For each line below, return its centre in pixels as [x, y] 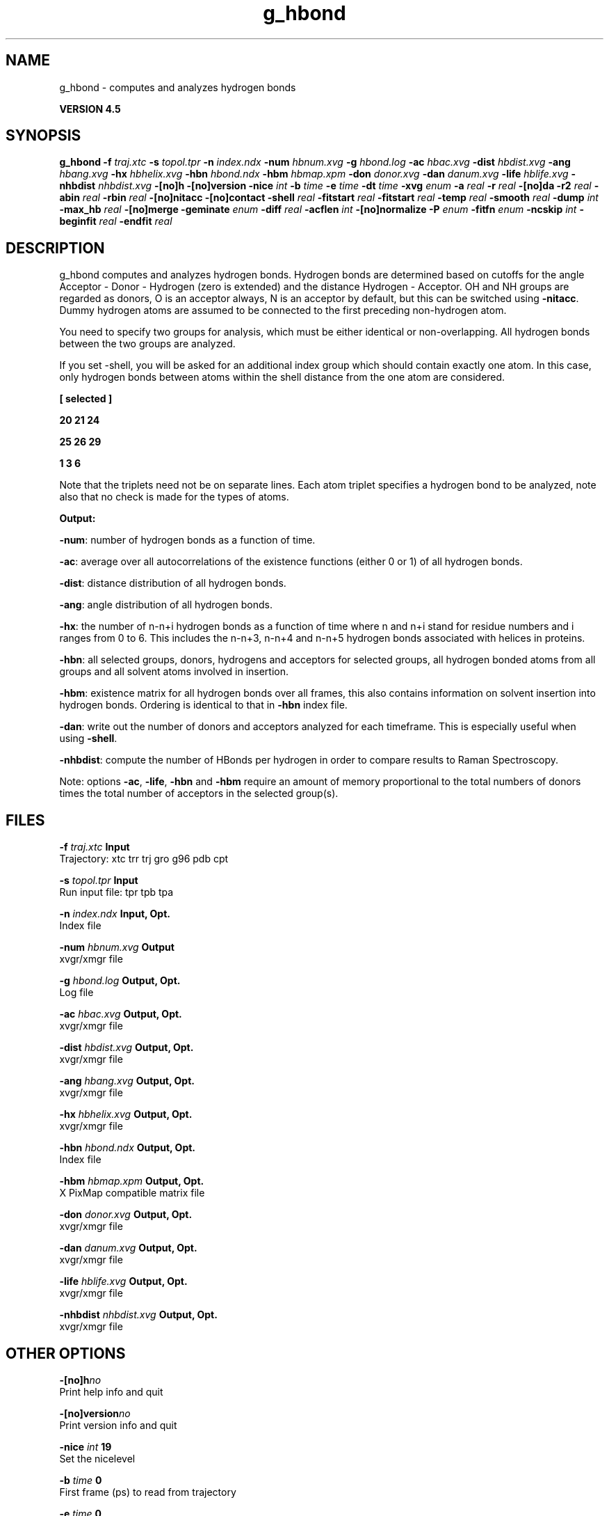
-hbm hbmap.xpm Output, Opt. [132, 1181]
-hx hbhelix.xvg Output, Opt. [126, 1114]
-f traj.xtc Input [95, 847]
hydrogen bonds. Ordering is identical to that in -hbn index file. [203, 705]
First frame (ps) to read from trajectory [148, 1492]
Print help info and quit [111, 1391]
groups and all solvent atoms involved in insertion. [174, 672]
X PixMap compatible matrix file [132, 1193]
